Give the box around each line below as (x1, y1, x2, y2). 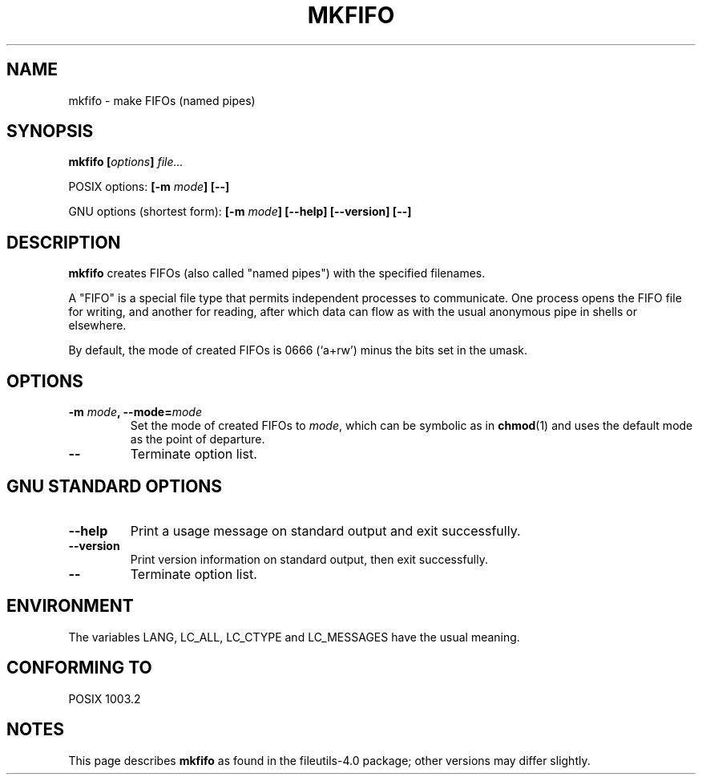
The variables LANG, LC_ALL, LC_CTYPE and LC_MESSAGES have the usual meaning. (68, 629, 520, 644)
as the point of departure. (130, 432, 265, 447)
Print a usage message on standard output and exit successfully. (130, 522, 521, 539)
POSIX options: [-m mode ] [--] (68, 180, 230, 194)
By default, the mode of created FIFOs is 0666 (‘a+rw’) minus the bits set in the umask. (68, 343, 528, 358)
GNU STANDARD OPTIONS (6, 475, 223, 496)
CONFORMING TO (6, 658, 152, 678)
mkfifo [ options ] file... (68, 155, 184, 169)
